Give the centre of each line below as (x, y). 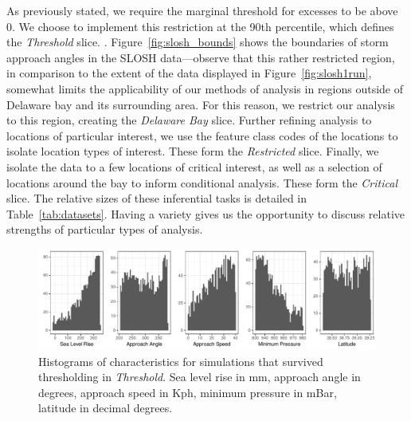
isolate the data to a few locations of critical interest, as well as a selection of (194, 166)
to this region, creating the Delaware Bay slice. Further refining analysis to (189, 120)
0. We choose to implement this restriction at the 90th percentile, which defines (200, 26)
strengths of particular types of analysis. (105, 229)
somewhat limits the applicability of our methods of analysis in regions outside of (205, 88)
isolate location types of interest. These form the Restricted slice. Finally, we (193, 151)
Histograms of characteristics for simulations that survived (181, 361)
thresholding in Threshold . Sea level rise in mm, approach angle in (200, 377)
